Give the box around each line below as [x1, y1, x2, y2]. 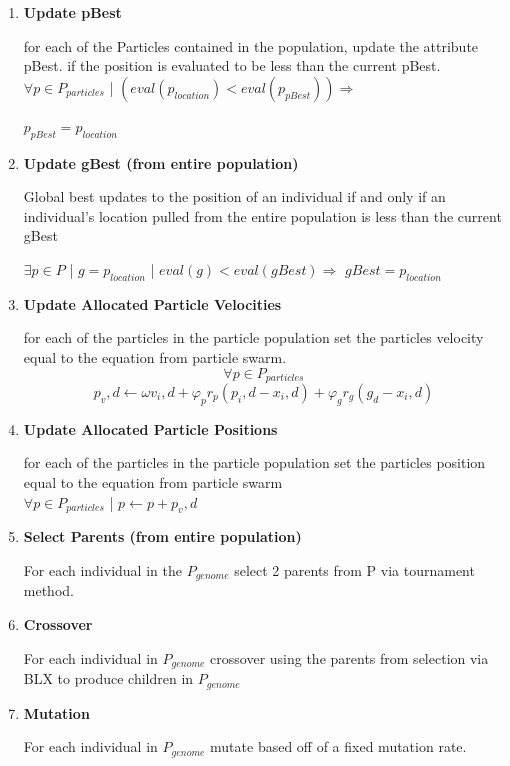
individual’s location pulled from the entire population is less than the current [23, 205, 502, 226]
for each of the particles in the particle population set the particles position [23, 452, 486, 473]
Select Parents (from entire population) [23, 526, 302, 547]
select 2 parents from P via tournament [234, 559, 475, 580]
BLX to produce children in [23, 668, 194, 689]
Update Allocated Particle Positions [23, 418, 278, 439]
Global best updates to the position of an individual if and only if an [23, 186, 446, 207]
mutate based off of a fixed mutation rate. [210, 736, 467, 757]
